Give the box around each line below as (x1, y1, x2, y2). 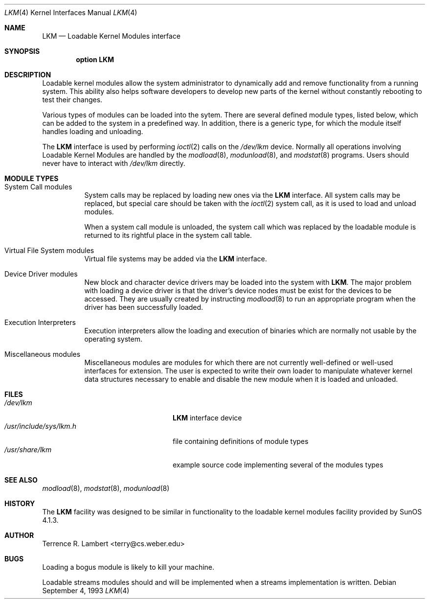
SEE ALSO (4, 476, 38, 484)
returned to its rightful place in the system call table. (84, 231, 252, 239)
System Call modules (4, 183, 72, 191)
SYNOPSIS (4, 47, 40, 55)
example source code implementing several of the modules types (173, 461, 384, 469)
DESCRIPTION (4, 70, 51, 79)
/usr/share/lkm (4, 445, 52, 454)
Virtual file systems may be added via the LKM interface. (84, 255, 267, 263)
